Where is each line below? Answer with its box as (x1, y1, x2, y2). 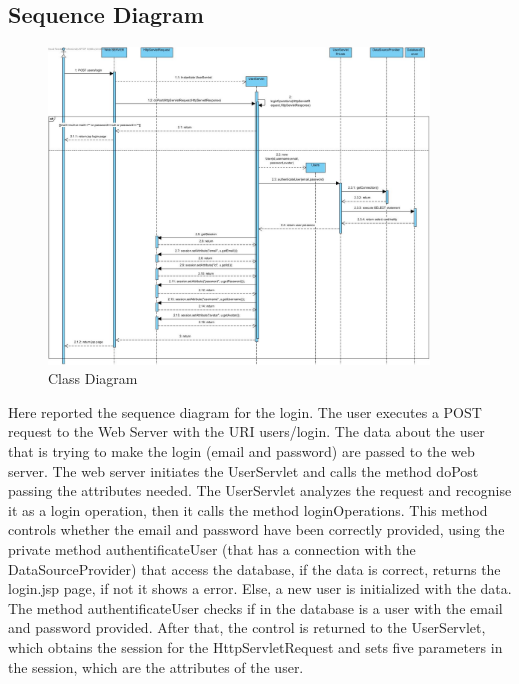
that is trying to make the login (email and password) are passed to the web (8, 441, 475, 462)
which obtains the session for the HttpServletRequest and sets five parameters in (8, 637, 503, 657)
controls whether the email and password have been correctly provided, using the (8, 519, 505, 540)
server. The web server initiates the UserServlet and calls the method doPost (8, 460, 479, 481)
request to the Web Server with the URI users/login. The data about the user (8, 421, 485, 442)
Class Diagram (48, 368, 138, 389)
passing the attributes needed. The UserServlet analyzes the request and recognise (8, 480, 512, 501)
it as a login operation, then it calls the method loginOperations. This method (8, 499, 488, 520)
